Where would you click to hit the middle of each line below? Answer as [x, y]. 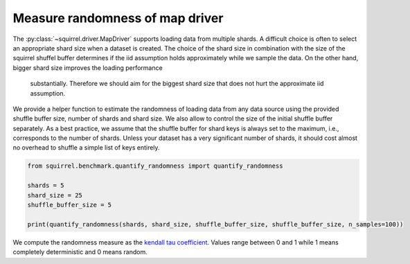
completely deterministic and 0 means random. [80, 252]
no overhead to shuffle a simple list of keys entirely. [86, 148]
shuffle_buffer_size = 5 [70, 205]
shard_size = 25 [55, 195]
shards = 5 [46, 186]
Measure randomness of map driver [118, 18]
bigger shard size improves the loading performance [88, 68]
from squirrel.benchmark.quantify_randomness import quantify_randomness [155, 166]
